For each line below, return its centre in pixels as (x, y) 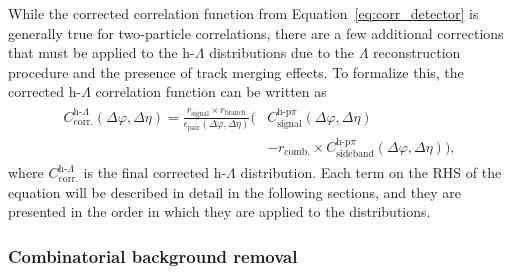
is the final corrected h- (155, 172)
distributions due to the (282, 52)
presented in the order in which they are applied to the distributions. (219, 211)
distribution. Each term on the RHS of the (371, 172)
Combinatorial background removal (153, 255)
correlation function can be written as (211, 91)
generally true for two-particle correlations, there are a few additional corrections (256, 32)
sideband (355, 154)
